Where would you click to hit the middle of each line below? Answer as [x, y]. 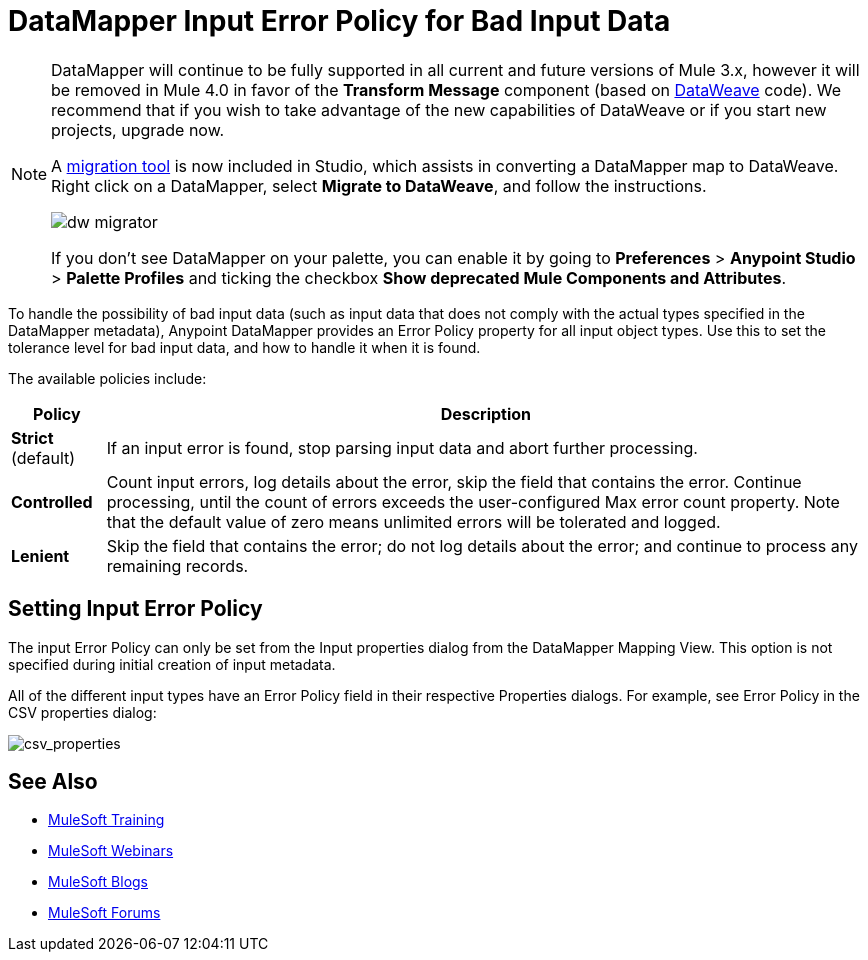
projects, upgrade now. [138, 129]
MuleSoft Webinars [111, 851]
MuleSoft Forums [104, 913]
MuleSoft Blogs [98, 882]
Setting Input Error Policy [135, 609]
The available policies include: [107, 378]
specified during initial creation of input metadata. [172, 664]
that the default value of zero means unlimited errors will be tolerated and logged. [413, 521]
